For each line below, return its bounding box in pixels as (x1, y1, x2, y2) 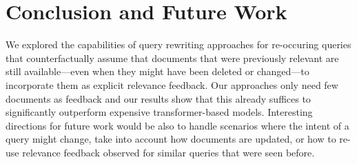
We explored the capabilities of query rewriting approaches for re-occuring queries (6, 37, 351, 52)
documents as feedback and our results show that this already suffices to (6, 91, 311, 105)
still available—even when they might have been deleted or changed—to (6, 64, 309, 79)
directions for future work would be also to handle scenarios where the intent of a (6, 118, 349, 132)
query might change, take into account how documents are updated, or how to (6, 132, 336, 146)
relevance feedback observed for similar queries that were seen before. (22, 145, 315, 159)
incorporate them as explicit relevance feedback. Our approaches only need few (6, 77, 338, 92)
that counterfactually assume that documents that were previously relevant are (6, 50, 339, 65)
